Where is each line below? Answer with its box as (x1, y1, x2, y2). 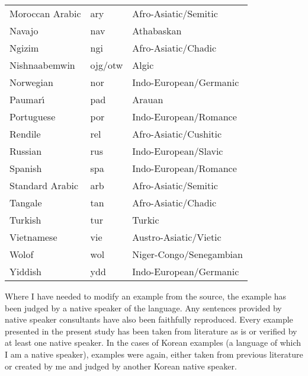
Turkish (9, 213, 41, 227)
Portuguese (9, 110, 56, 123)
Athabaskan (132, 24, 182, 37)
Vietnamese (9, 230, 57, 244)
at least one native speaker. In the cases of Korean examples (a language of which (5, 336, 301, 349)
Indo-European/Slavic (132, 144, 223, 158)
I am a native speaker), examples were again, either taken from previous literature (5, 348, 303, 360)
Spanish (9, 161, 42, 175)
